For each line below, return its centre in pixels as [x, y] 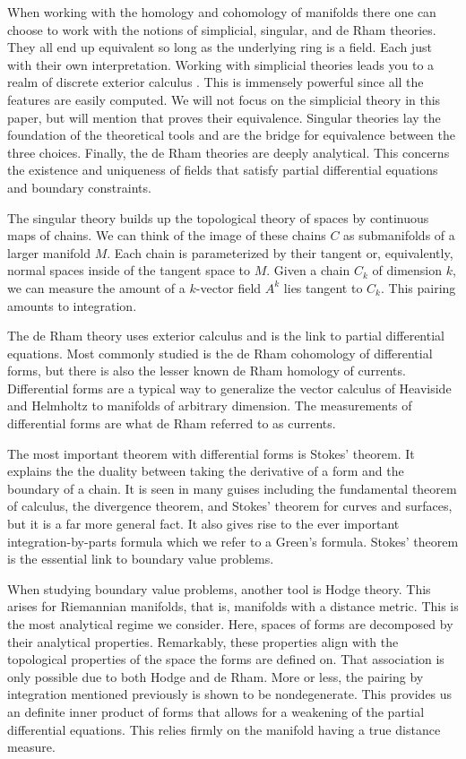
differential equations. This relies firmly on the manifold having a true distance [224, 729]
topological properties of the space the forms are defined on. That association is [226, 659]
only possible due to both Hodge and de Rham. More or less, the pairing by [216, 676]
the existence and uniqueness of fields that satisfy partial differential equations [223, 170]
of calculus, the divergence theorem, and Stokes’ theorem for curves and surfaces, [230, 506]
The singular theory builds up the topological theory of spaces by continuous [218, 217]
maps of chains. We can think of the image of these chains [167, 235]
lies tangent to [323, 287]
